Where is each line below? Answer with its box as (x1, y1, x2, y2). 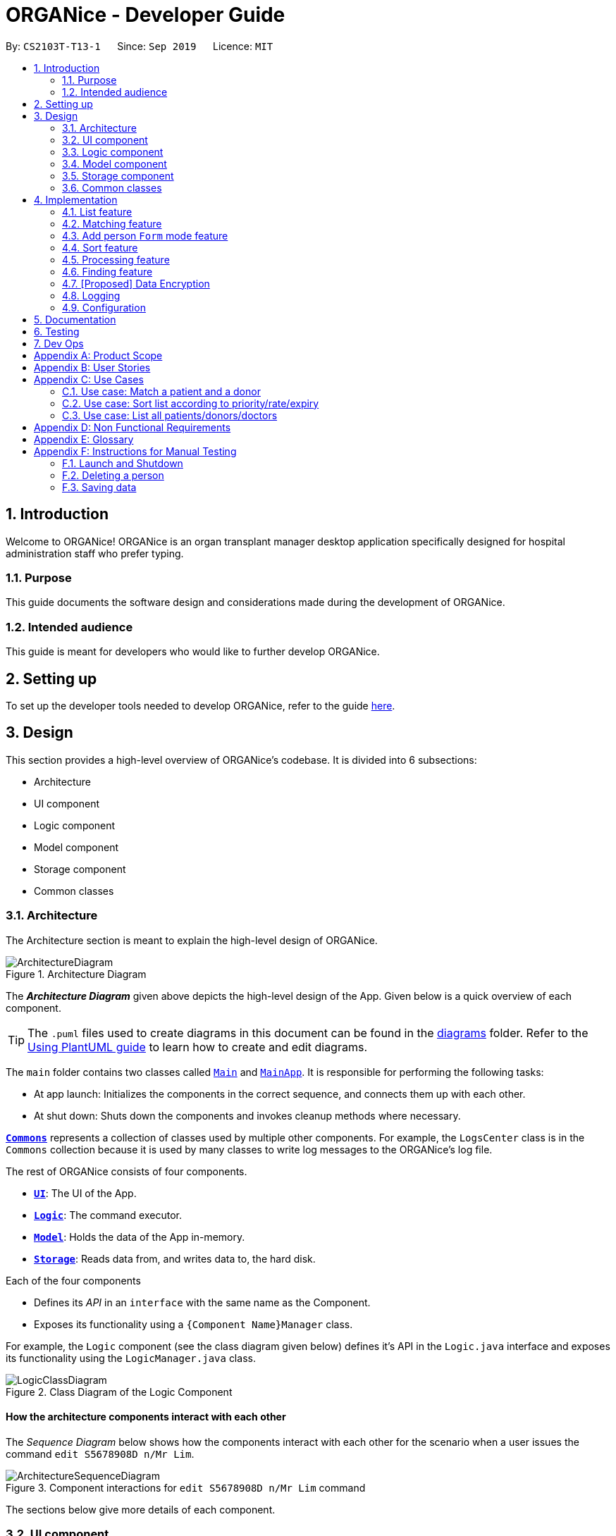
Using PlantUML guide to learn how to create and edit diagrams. (27, 1039, 367, 1054)
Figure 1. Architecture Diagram (6, 967, 147, 980)
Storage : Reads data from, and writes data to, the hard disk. (34, 1252, 316, 1265)
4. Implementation (34, 193, 118, 206)
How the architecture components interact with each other (6, 1411, 286, 1423)
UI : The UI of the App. (34, 1187, 137, 1199)
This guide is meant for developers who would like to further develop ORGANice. (6, 645, 380, 658)
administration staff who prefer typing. (6, 547, 184, 559)
